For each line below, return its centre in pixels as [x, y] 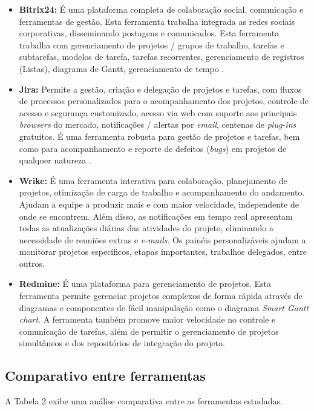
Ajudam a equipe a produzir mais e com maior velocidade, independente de [159, 204]
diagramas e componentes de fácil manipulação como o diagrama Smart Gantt [164, 307]
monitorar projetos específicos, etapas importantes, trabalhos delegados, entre [163, 252]
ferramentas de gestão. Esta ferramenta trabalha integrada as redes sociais [157, 21]
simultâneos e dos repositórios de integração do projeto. [122, 343]
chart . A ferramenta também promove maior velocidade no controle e [147, 319]
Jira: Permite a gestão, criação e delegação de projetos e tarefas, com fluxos [160, 89]
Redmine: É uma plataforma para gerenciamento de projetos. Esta [145, 284]
